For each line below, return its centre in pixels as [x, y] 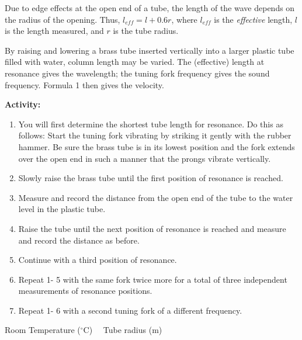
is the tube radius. [146, 31]
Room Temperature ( [43, 330]
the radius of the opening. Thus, [63, 19]
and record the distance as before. [79, 240]
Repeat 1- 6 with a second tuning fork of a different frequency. [130, 310]
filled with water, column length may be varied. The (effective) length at [135, 62]
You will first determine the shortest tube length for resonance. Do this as [151, 124]
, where [184, 19]
